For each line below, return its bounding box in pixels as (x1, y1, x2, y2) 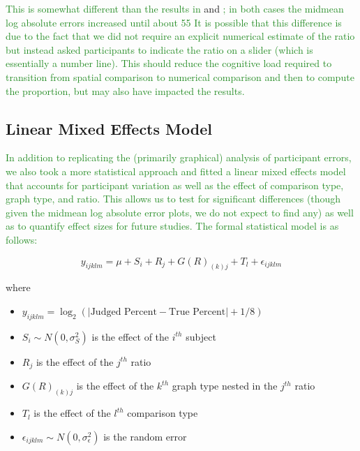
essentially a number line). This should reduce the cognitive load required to (6, 56, 332, 71)
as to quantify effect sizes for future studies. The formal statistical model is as (6, 219, 339, 233)
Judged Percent (90, 306, 157, 317)
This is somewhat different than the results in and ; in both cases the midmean (6, 1, 344, 15)
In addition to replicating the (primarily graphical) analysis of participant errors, (6, 150, 352, 165)
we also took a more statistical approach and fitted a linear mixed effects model (6, 163, 346, 178)
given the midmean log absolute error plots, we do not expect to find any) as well (6, 205, 354, 219)
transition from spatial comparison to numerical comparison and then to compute (6, 69, 354, 84)
